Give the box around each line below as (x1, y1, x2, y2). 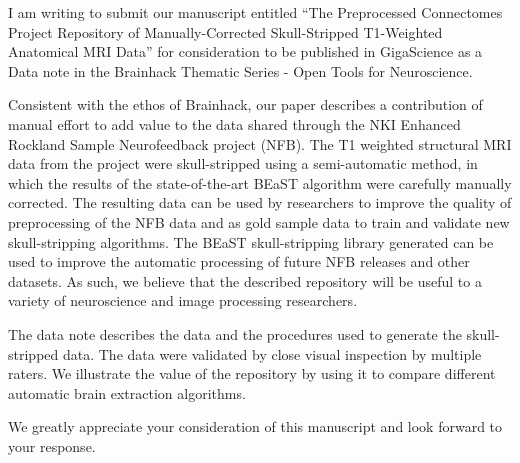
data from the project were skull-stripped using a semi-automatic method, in (8, 153, 478, 174)
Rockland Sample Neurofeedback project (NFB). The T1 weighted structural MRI (8, 133, 512, 154)
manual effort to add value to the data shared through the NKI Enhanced (8, 113, 461, 134)
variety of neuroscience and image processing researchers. (8, 290, 358, 311)
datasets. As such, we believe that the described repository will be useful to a (8, 270, 482, 291)
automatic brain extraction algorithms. (8, 382, 246, 403)
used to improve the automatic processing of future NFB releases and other (8, 251, 470, 272)
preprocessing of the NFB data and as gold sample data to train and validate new (8, 211, 510, 232)
